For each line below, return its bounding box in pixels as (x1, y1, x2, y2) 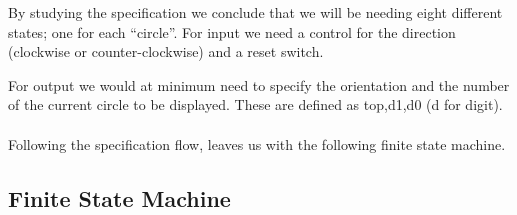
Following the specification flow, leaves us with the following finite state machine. (8, 133, 506, 154)
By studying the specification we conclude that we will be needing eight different (8, 2, 503, 22)
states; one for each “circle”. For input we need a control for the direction (8, 21, 456, 42)
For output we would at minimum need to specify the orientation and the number (8, 74, 510, 95)
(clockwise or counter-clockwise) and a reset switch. (8, 41, 324, 62)
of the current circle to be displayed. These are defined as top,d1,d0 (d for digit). (8, 94, 503, 115)
